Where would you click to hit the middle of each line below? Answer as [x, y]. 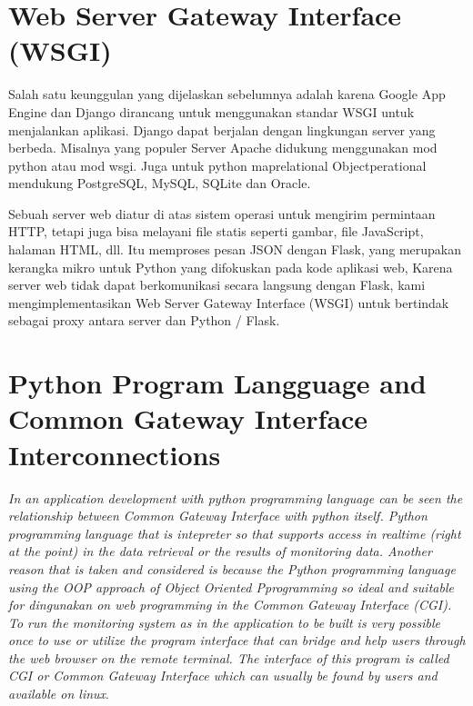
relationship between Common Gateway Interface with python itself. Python [218, 516]
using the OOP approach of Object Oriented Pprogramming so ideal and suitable [231, 587]
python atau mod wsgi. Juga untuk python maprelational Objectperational [217, 165]
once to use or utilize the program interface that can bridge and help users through [237, 640]
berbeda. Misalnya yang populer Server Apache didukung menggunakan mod [223, 148]
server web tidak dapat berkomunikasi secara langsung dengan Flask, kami [217, 285]
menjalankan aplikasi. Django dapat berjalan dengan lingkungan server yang [222, 129]
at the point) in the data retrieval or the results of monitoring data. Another [220, 551]
